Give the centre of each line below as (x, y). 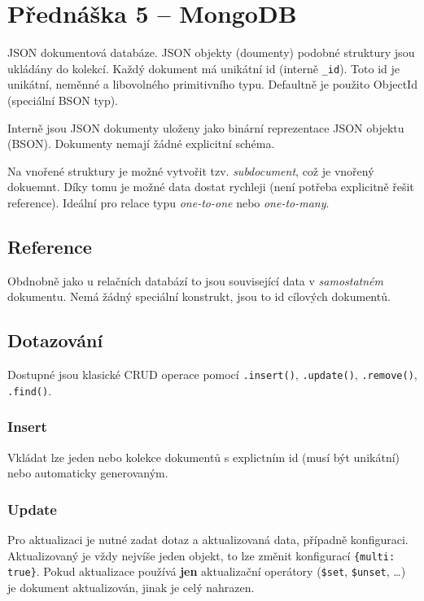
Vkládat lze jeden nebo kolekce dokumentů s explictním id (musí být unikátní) (204, 457)
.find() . (30, 390)
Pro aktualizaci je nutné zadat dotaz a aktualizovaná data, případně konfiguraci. (208, 540)
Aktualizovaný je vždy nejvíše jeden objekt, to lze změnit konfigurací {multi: (201, 555)
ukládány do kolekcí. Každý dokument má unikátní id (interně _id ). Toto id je (204, 68)
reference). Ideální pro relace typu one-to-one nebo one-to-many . (168, 202)
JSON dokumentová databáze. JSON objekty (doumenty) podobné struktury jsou (211, 52)
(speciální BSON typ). (63, 100)
